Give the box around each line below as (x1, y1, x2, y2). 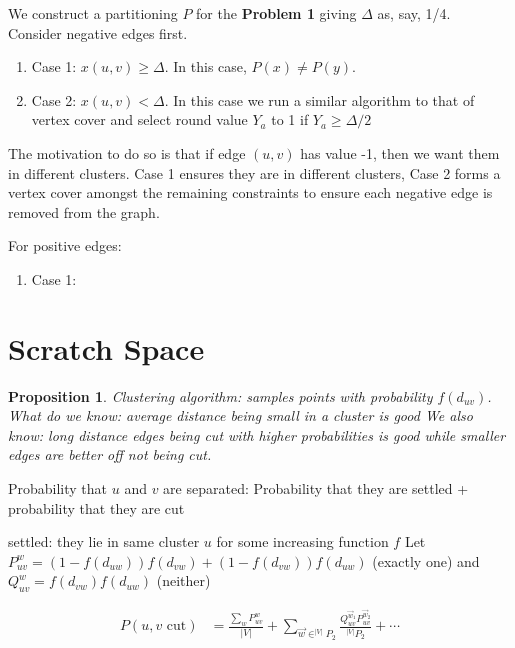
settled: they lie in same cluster (8, 531, 200, 552)
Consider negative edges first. (8, 22, 188, 43)
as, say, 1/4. (377, 3, 451, 23)
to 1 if (271, 109, 309, 130)
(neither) (156, 570, 211, 591)
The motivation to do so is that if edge (8, 142, 246, 163)
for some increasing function (216, 531, 389, 552)
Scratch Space (8, 327, 205, 368)
